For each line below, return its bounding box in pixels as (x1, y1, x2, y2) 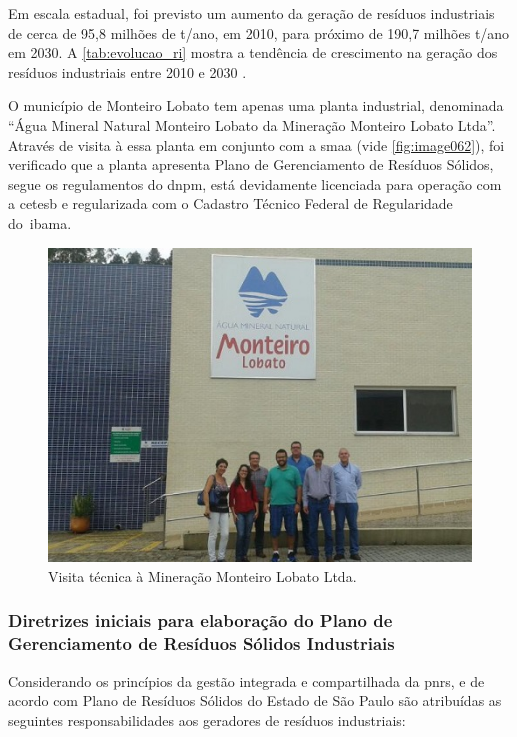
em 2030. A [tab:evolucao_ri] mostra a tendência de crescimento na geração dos (8, 42, 498, 63)
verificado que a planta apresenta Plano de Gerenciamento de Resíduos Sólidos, (8, 154, 494, 175)
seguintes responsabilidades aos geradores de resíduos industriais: (8, 709, 406, 730)
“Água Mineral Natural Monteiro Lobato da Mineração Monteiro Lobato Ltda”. (8, 114, 496, 135)
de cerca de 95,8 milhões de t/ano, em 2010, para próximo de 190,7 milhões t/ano (8, 22, 510, 43)
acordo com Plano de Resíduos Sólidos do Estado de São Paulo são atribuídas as (8, 690, 502, 711)
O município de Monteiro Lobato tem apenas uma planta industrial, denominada (8, 95, 504, 116)
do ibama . (8, 212, 72, 233)
